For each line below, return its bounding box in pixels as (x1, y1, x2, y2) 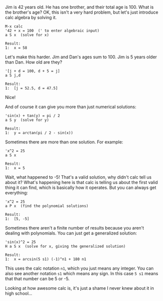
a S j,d (5, 73, 21, 78)
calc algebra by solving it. (5, 15, 57, 20)
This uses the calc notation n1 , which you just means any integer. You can (5, 265, 154, 271)
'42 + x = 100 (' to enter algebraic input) (5, 28, 99, 33)
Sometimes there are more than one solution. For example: (5, 139, 123, 145)
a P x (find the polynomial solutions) (5, 204, 89, 208)
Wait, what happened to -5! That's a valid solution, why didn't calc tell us (5, 174, 152, 180)
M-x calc (5, 24, 23, 29)
